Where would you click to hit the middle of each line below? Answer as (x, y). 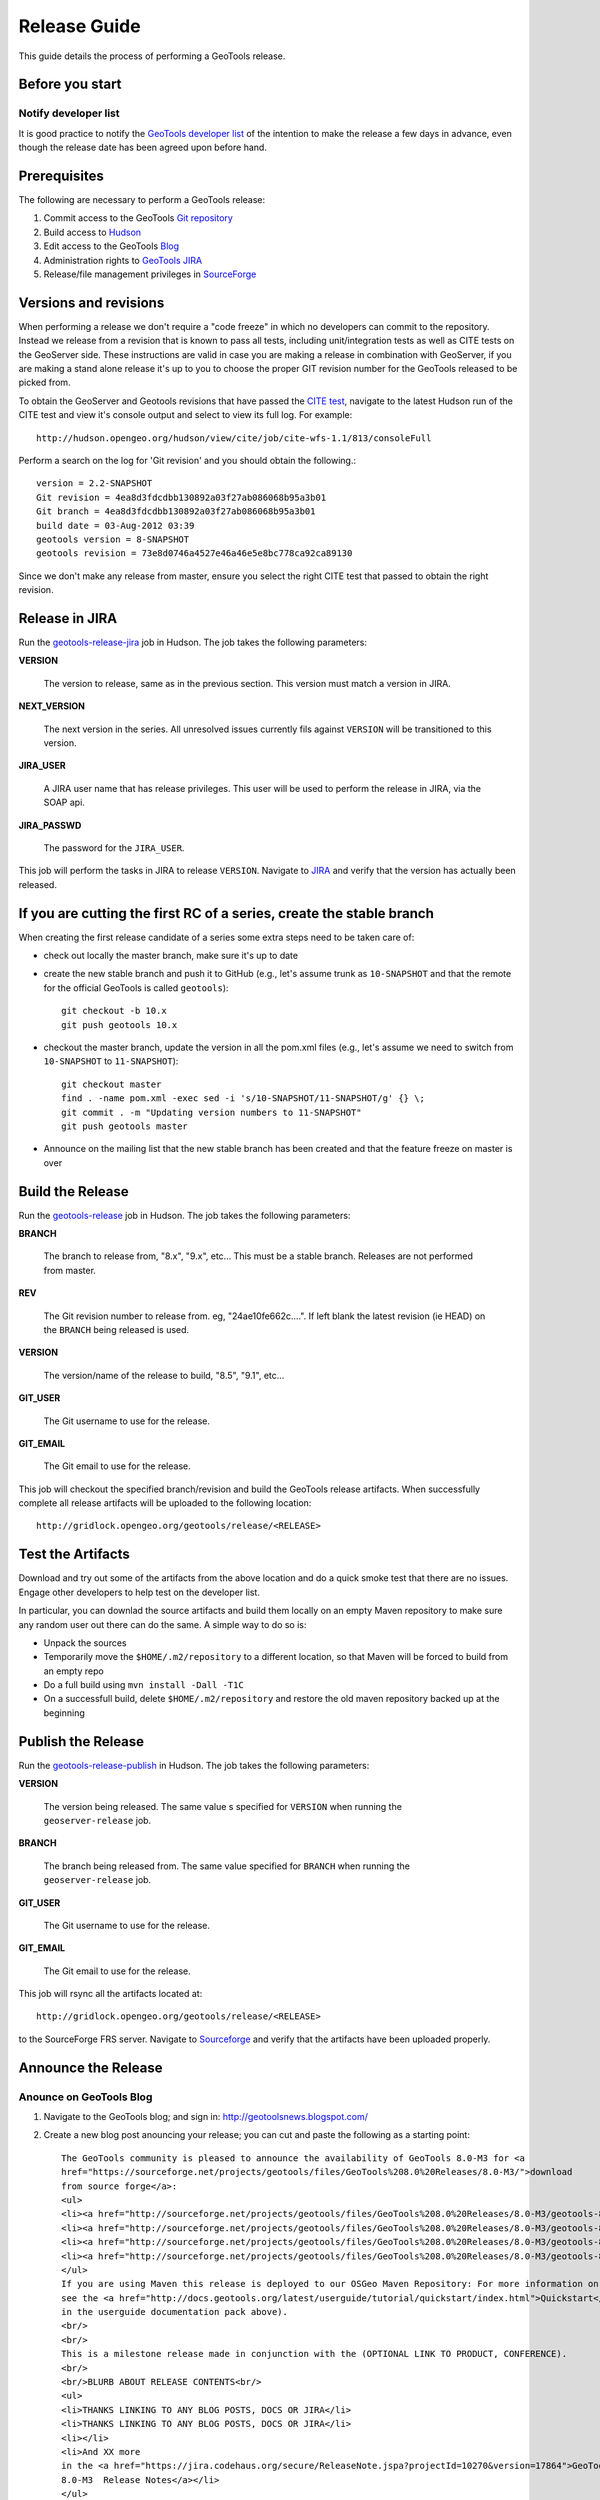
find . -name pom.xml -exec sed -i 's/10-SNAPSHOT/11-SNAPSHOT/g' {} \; (243, 1098)
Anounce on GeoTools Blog (85, 2097)
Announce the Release (90, 2067)
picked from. (44, 382)
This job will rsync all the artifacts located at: (110, 1994)
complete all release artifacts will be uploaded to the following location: (165, 1503)
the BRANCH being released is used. (116, 1329)
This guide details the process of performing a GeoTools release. (152, 56)
